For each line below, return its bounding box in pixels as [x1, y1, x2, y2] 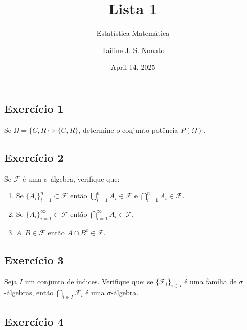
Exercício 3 [4, 251, 64, 267]
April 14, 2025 [110, 62, 155, 72]
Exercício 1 [4, 100, 64, 116]
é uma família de [184, 275, 237, 286]
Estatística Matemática [96, 28, 170, 38]
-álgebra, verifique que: [48, 173, 120, 184]
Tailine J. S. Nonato [101, 44, 165, 55]
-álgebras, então [4, 287, 54, 298]
